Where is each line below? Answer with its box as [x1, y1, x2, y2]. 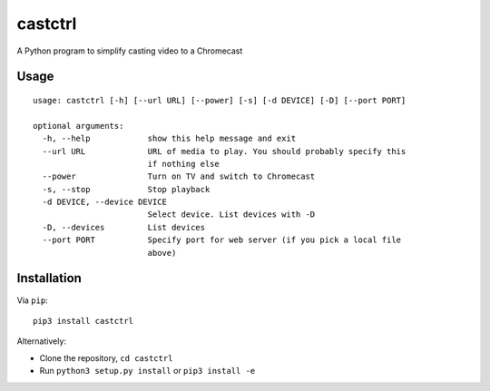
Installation [16, 270, 82, 286]
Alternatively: [16, 336, 67, 347]
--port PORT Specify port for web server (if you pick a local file [42, 235, 402, 245]
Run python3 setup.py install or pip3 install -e [39, 366, 256, 376]
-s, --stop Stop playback [42, 184, 211, 194]
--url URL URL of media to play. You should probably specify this [42, 146, 407, 156]
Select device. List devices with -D [147, 210, 316, 220]
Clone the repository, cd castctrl [39, 352, 173, 363]
